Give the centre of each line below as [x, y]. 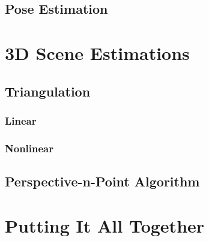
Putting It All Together [105, 225]
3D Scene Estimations [97, 52]
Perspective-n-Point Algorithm [102, 181]
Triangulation [48, 91]
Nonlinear [29, 148]
